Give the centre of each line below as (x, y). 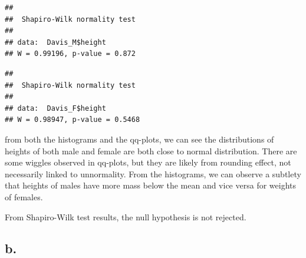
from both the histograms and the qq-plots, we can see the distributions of (139, 139)
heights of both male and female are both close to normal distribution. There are (151, 150)
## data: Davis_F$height (55, 108)
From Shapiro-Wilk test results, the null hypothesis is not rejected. (126, 216)
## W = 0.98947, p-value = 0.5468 (73, 120)
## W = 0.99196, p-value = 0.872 (70, 54)
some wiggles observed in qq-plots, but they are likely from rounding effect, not (148, 162)
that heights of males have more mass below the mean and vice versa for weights (150, 185)
